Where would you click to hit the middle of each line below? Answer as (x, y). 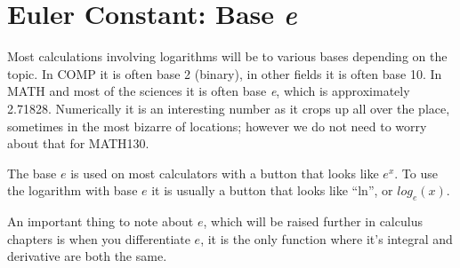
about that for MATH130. (78, 143)
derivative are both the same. (87, 256)
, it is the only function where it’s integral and (327, 238)
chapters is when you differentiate (99, 238)
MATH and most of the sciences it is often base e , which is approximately (209, 91)
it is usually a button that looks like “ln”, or (272, 190)
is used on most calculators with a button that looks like (225, 173)
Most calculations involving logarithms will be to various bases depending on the (227, 56)
